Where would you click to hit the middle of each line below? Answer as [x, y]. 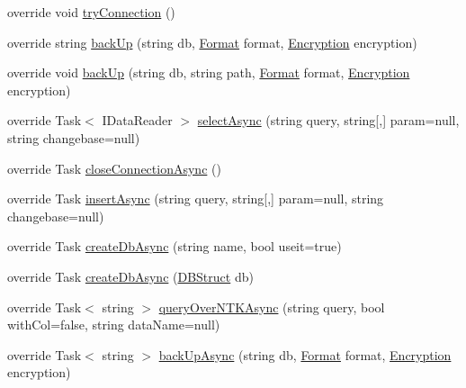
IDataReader [137, 120]
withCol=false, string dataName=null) [114, 325]
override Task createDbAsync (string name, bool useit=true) [175, 246]
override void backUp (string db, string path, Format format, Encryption [209, 72]
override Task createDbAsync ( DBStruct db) [130, 276]
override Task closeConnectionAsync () [114, 168]
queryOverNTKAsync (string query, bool [272, 307]
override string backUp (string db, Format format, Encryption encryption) [212, 42]
